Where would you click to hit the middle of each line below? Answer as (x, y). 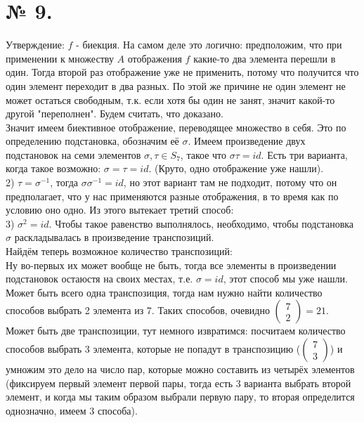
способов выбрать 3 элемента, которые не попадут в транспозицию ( (153, 349)
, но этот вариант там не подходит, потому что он (230, 182)
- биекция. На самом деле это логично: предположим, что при (209, 45)
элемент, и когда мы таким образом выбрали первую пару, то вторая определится (180, 397)
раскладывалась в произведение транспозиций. (114, 237)
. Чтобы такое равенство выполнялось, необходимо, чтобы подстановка (201, 223)
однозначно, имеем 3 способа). (72, 410)
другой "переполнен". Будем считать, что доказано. (115, 113)
